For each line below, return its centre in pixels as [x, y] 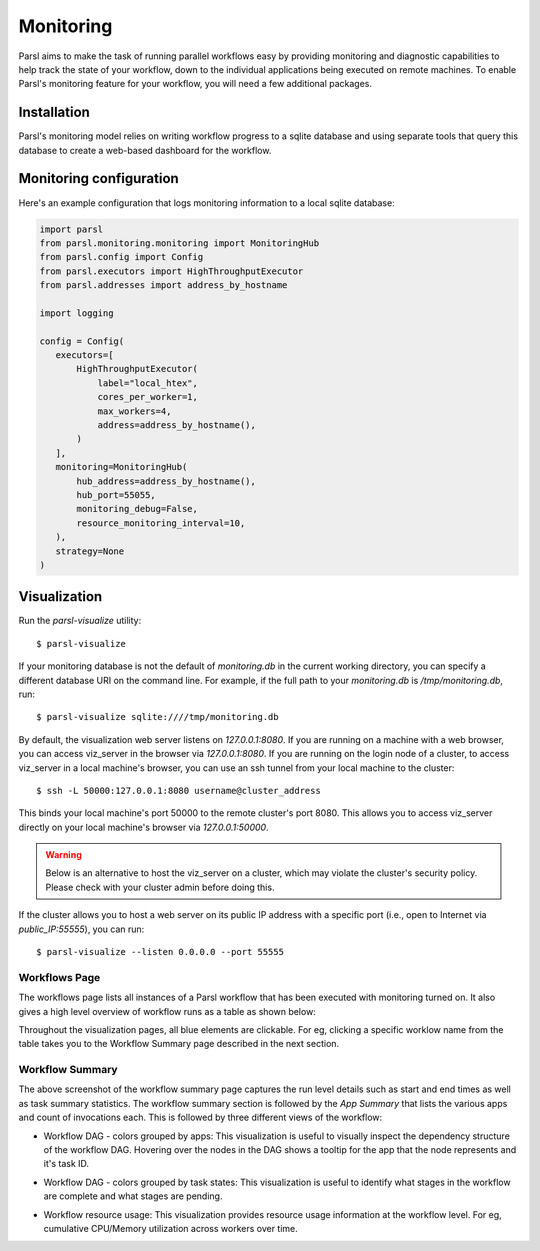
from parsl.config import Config [121, 257]
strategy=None [90, 551]
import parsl [71, 229]
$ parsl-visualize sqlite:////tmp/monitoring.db [157, 717]
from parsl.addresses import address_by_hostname [163, 285]
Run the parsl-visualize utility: [80, 621]
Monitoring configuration [98, 178]
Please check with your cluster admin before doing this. [160, 887]
